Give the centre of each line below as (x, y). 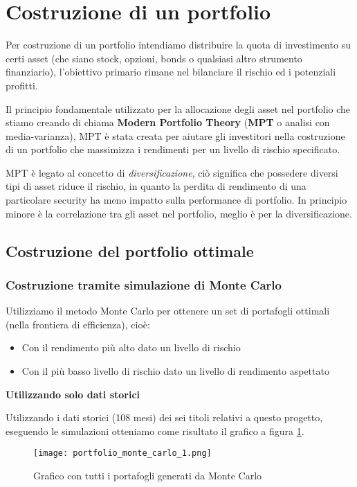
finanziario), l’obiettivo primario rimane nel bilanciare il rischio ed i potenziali (171, 72)
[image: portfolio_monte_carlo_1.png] (122, 453)
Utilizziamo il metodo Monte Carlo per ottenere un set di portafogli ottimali (168, 311)
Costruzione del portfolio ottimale (130, 250)
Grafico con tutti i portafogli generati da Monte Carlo (148, 476)
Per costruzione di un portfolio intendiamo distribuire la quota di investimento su (178, 45)
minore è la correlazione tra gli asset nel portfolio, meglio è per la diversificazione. (179, 213)
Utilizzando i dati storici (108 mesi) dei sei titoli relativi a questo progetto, (164, 417)
